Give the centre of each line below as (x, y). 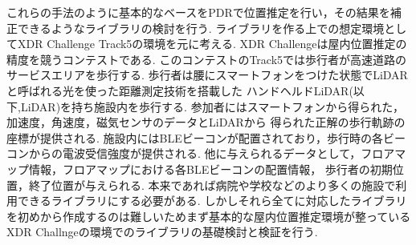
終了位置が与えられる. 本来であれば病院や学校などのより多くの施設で (212, 185)
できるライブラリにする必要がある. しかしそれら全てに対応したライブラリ (212, 201)
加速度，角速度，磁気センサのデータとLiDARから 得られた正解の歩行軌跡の (206, 122)
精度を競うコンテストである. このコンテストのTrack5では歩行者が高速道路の (207, 59)
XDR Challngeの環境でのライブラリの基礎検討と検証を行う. (162, 232)
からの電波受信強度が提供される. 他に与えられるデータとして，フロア (212, 153)
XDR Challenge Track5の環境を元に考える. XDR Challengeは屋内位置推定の (212, 44)
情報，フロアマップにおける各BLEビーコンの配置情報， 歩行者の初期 (210, 169)
